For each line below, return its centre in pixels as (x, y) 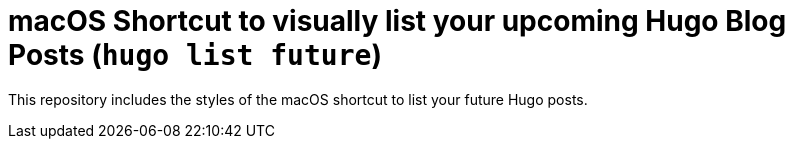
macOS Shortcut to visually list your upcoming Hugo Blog (397, 21)
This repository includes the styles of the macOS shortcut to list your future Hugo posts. (298, 99)
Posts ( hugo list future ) (195, 55)
